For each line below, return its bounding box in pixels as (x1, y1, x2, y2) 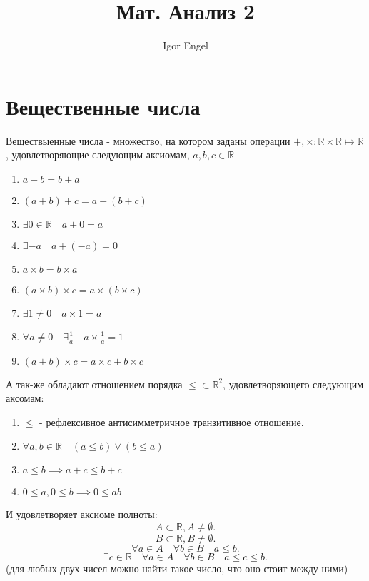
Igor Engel (163, 38, 208, 53)
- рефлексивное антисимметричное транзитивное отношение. (39, 414, 304, 429)
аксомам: (6, 390, 44, 405)
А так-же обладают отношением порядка (6, 376, 183, 391)
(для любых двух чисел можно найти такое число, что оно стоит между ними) (6, 561, 348, 576)
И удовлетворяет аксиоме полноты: (6, 507, 158, 522)
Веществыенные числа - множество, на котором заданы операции (6, 133, 290, 148)
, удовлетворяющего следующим (223, 376, 364, 391)
